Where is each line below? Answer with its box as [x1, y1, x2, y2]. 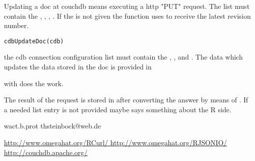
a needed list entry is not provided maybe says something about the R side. [4, 104, 231, 114]
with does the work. [4, 78, 64, 88]
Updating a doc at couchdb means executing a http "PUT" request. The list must [4, 1, 250, 11]
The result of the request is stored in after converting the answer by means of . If [4, 95, 248, 105]
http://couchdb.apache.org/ [4, 147, 88, 157]
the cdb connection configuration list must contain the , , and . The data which [4, 52, 243, 62]
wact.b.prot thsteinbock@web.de [4, 121, 101, 131]
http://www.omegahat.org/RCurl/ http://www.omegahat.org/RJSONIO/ [4, 137, 227, 147]
